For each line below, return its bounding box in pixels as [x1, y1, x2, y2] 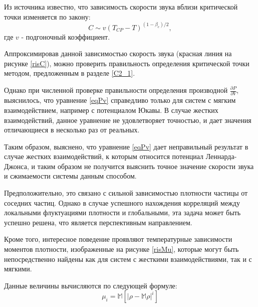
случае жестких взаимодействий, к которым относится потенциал [4, 151, 204, 162]
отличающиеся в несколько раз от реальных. [4, 124, 140, 135]
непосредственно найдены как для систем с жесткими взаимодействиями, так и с [4, 253, 252, 264]
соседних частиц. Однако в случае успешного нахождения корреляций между [4, 197, 240, 208]
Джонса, [4, 161, 29, 171]
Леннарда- [205, 151, 237, 162]
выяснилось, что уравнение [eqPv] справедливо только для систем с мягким [4, 95, 236, 105]
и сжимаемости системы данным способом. [4, 171, 137, 181]
